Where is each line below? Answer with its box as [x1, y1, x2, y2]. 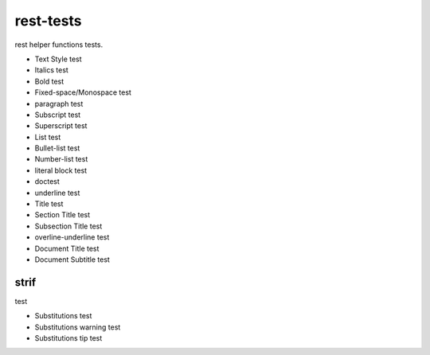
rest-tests [14, 12, 83, 29]
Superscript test [34, 121, 88, 131]
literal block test [34, 166, 88, 175]
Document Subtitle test [34, 255, 111, 264]
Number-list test [34, 154, 88, 164]
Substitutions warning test [34, 322, 121, 332]
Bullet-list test [34, 143, 80, 153]
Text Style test [34, 54, 83, 64]
